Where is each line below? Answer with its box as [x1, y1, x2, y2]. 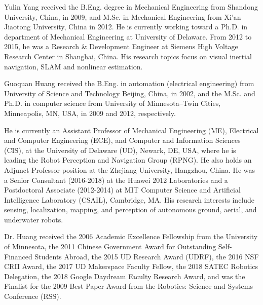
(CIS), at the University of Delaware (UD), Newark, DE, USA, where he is [4, 144, 236, 155]
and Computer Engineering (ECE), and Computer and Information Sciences [4, 135, 241, 145]
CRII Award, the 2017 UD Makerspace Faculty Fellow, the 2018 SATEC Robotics [4, 261, 258, 272]
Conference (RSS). [4, 291, 61, 301]
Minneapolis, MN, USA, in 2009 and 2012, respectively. [4, 107, 176, 118]
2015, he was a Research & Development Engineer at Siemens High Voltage [4, 41, 238, 52]
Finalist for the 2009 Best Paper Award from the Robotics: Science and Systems [4, 281, 253, 291]
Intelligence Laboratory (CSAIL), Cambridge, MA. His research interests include [4, 194, 255, 205]
